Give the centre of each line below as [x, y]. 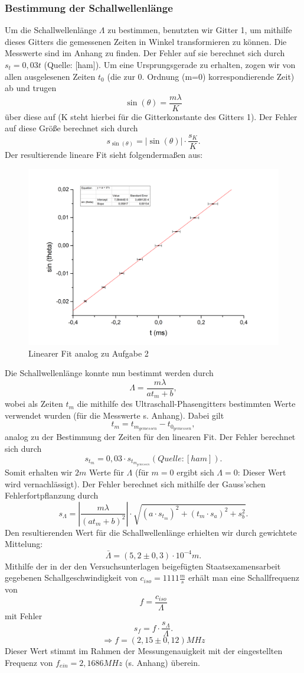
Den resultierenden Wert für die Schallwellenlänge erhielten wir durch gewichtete [151, 532]
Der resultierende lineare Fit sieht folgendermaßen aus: [104, 155]
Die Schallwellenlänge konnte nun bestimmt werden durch [109, 373]
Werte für [107, 472]
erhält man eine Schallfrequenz [244, 577]
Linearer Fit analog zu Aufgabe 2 [89, 353]
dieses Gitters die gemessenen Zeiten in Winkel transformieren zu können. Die [146, 41]
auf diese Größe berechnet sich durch [71, 128]
